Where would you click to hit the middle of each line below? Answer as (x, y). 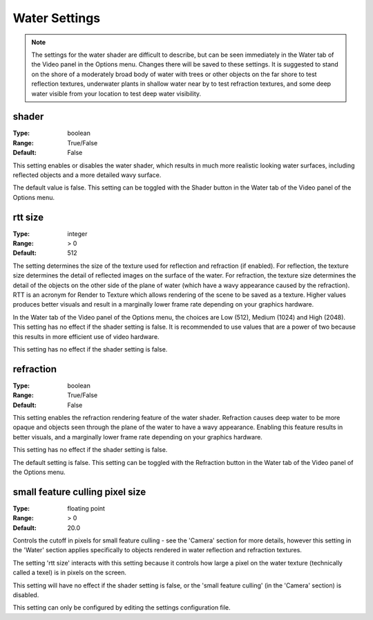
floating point (86, 508)
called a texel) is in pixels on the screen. (70, 573)
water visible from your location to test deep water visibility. (116, 93)
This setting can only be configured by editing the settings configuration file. (122, 608)
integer (77, 234)
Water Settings (57, 18)
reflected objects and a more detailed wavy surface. (87, 175)
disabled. (26, 595)
